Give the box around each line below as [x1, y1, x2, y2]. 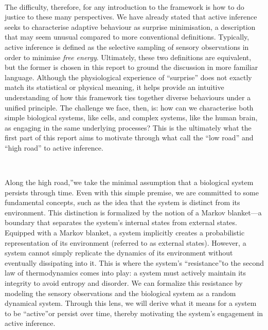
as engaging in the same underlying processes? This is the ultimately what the [5, 122, 252, 133]
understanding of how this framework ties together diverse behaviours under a [5, 91, 251, 102]
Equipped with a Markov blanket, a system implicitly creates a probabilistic [5, 227, 245, 238]
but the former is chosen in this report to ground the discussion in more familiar [5, 62, 258, 72]
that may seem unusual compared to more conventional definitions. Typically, [5, 31, 249, 42]
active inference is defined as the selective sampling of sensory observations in [5, 41, 249, 52]
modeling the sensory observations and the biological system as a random [5, 287, 236, 298]
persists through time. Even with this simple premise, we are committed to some [5, 187, 259, 197]
